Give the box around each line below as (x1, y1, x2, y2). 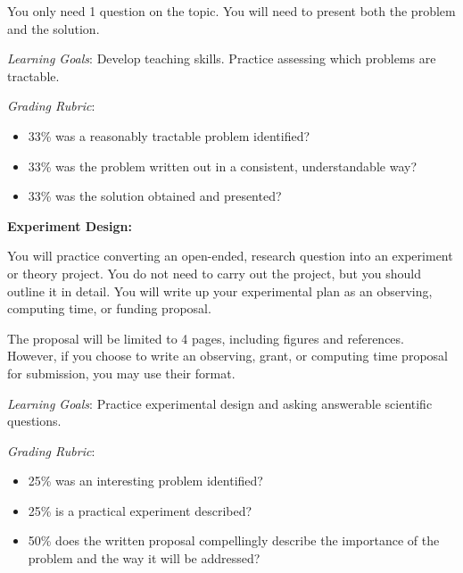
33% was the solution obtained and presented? (28, 187, 282, 205)
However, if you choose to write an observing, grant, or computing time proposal (7, 346, 448, 365)
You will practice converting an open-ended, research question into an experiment (7, 246, 453, 265)
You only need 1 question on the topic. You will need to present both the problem (7, 2, 456, 20)
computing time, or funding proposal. (7, 299, 211, 318)
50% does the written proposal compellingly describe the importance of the (28, 531, 440, 550)
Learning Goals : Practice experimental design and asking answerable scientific (7, 394, 433, 412)
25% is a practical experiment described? (28, 501, 252, 519)
